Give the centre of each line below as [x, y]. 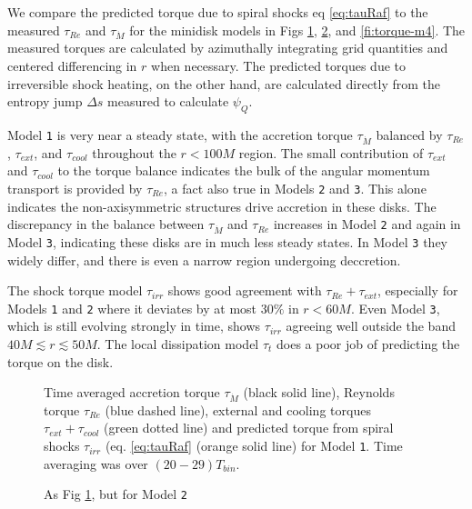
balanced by [409, 134]
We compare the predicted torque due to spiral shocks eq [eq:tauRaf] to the [218, 12]
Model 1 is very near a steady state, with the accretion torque [180, 134]
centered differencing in [72, 65]
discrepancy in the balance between [106, 224]
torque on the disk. [60, 361]
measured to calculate [168, 101]
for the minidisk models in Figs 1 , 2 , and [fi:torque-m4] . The [297, 30]
